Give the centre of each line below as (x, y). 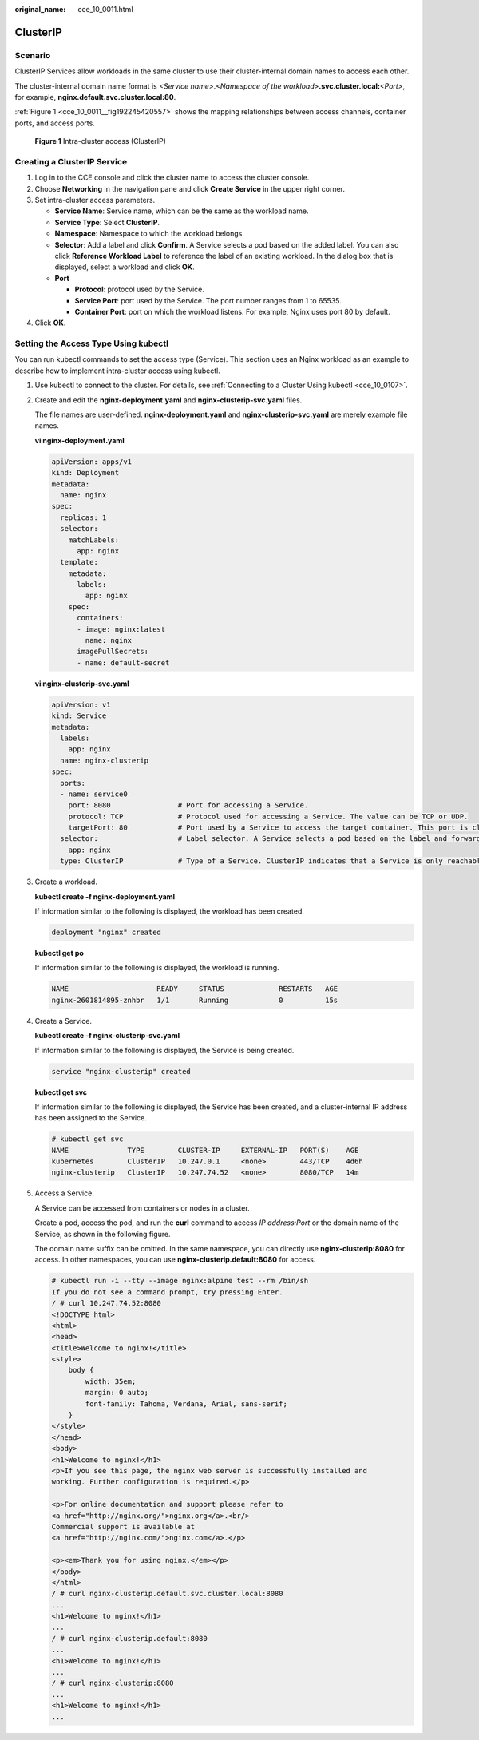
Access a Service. (65, 1193)
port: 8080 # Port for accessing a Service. (188, 805)
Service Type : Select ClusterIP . (107, 222)
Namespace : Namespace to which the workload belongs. (150, 234)
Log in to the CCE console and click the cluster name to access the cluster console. (172, 178)
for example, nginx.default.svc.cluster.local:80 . (95, 97)
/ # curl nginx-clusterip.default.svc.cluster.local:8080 (167, 1594)
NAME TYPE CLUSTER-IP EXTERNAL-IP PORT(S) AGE (205, 1150)
